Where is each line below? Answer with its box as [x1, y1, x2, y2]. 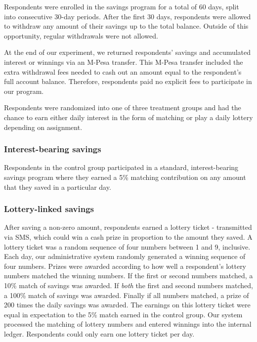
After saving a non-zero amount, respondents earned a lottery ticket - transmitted [4, 222, 252, 232]
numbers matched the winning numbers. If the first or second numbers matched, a [4, 270, 253, 281]
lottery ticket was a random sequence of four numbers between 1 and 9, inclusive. [4, 241, 251, 252]
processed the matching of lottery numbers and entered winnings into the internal [4, 319, 252, 329]
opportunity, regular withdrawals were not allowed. [4, 30, 158, 41]
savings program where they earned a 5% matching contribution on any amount [4, 171, 246, 182]
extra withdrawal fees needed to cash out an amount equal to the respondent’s [4, 66, 242, 77]
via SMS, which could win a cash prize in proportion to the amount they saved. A [4, 231, 253, 242]
